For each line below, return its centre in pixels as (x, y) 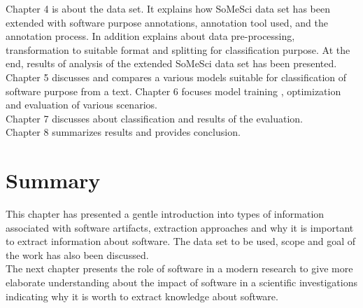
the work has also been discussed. (77, 254)
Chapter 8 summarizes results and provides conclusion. (123, 132)
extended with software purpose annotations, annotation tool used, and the (167, 22)
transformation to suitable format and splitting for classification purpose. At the (178, 49)
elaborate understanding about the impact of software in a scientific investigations (181, 282)
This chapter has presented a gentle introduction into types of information (165, 214)
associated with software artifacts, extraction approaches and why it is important (180, 227)
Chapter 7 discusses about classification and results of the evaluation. (154, 118)
